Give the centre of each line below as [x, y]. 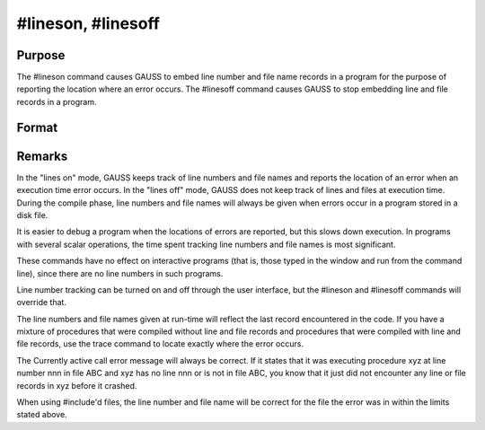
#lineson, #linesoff [88, 23]
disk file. [32, 215]
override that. [42, 303]
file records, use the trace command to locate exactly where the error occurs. [160, 344]
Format [37, 127]
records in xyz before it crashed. [77, 385]
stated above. [42, 415]
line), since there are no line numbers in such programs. [120, 273]
